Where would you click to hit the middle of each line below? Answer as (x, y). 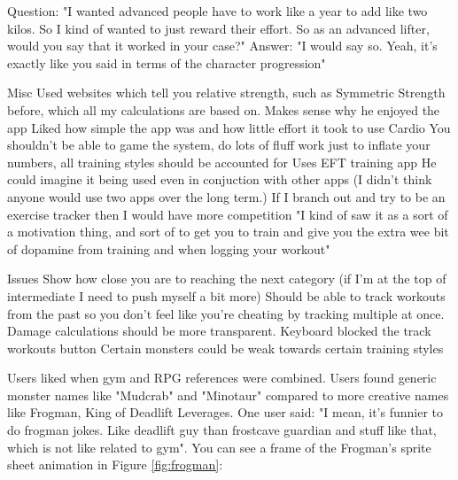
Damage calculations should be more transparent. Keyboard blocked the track (219, 331)
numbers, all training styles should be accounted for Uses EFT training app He (222, 162)
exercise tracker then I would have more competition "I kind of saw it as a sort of (228, 214)
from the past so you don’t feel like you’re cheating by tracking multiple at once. (226, 313)
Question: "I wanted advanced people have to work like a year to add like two (217, 11)
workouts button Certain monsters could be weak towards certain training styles (225, 348)
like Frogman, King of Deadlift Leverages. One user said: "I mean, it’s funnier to (225, 412)
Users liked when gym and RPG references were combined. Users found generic (222, 378)
